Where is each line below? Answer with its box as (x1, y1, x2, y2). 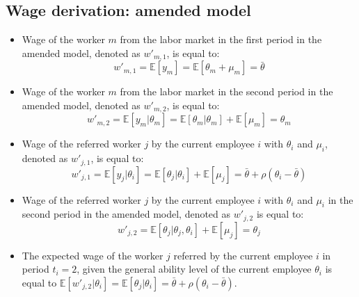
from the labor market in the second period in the (120, 84, 333, 99)
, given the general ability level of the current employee (77, 262, 312, 276)
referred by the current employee (173, 248, 313, 262)
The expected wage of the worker (22, 248, 163, 262)
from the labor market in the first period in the (120, 32, 322, 47)
